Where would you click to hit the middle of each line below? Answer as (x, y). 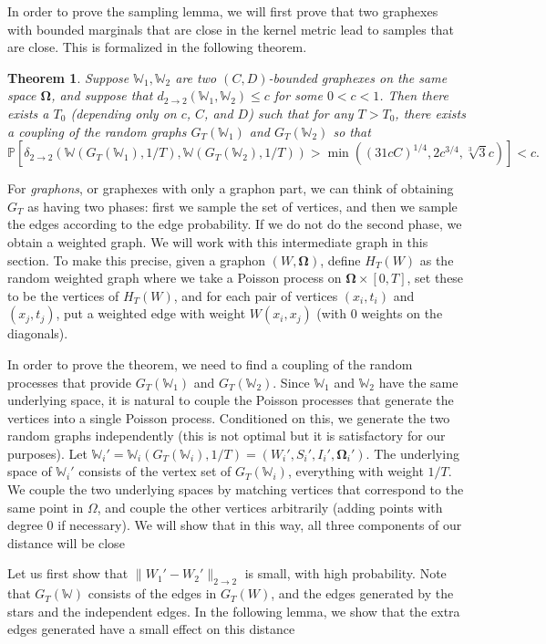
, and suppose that (102, 95)
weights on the (402, 313)
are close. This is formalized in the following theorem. (157, 47)
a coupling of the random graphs (97, 131)
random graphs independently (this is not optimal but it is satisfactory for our (227, 436)
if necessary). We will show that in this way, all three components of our (260, 525)
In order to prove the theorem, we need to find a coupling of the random (210, 364)
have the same (418, 382)
